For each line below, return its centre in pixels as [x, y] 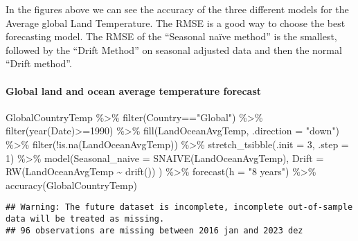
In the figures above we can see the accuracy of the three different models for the [177, 9]
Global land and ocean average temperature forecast [134, 90]
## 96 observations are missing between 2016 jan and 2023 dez [154, 230]
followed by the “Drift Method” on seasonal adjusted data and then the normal [174, 50]
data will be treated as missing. [85, 218]
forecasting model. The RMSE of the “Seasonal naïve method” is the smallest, [171, 36]
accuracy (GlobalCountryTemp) [71, 185]
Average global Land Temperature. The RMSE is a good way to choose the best [176, 23]
